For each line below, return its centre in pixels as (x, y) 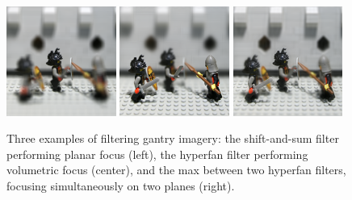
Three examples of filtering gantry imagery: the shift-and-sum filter (173, 138)
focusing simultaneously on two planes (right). (121, 186)
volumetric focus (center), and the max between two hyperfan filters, (176, 170)
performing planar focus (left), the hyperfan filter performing (157, 154)
